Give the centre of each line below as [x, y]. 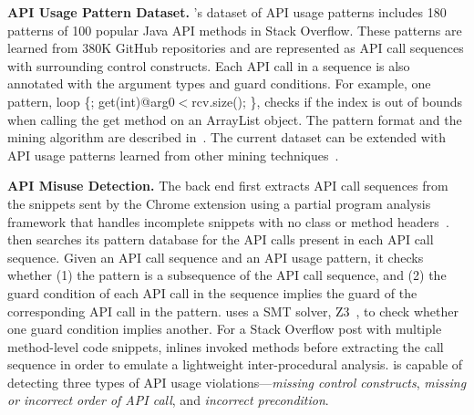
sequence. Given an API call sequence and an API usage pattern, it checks [216, 257]
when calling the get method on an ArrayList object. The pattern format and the [235, 119]
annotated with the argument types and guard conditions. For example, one [219, 83]
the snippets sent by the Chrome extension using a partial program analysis [219, 203]
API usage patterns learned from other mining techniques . [173, 155]
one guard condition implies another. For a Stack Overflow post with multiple [225, 329]
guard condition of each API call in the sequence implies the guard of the [212, 292]
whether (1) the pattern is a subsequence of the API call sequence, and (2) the [227, 275]
